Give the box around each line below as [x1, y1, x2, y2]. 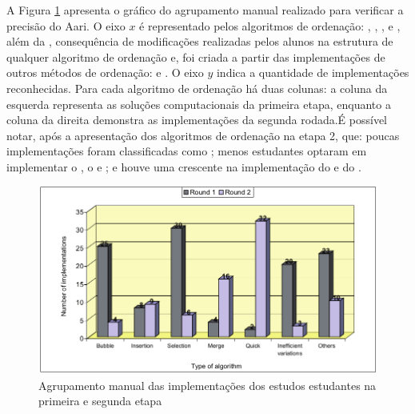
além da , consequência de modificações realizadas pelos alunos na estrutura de [6, 33, 393, 50]
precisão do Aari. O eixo [6, 17, 126, 34]
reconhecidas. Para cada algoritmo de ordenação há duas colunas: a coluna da [6, 79, 388, 96]
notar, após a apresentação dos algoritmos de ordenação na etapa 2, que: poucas [6, 127, 400, 143]
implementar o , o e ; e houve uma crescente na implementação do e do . [6, 158, 361, 175]
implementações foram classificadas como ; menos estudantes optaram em [6, 143, 367, 159]
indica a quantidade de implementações [216, 64, 409, 81]
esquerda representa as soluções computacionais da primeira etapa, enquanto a [6, 95, 391, 112]
